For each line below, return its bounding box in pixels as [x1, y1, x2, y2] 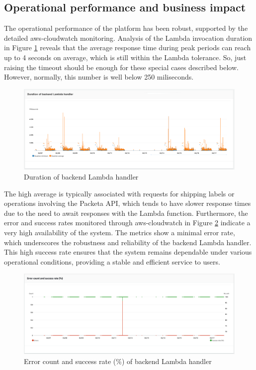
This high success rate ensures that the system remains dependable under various [4, 247, 252, 257]
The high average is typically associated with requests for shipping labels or [4, 188, 235, 198]
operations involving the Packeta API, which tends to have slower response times [4, 198, 251, 208]
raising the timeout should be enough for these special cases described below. [4, 62, 239, 72]
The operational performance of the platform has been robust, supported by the [4, 23, 248, 33]
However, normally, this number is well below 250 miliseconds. [4, 72, 194, 82]
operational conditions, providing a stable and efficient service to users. [4, 256, 220, 267]
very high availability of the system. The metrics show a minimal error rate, [4, 227, 235, 238]
